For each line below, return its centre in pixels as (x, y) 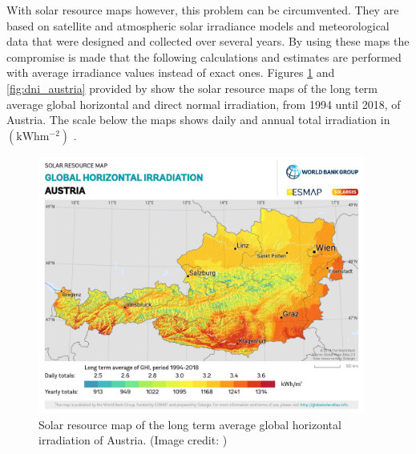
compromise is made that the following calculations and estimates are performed (204, 56)
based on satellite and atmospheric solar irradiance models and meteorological (198, 25)
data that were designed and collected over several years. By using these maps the (208, 41)
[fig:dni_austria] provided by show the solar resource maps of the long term (192, 88)
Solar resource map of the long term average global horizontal (190, 424)
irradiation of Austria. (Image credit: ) (133, 440)
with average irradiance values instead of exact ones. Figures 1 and (171, 72)
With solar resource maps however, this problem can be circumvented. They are (203, 10)
